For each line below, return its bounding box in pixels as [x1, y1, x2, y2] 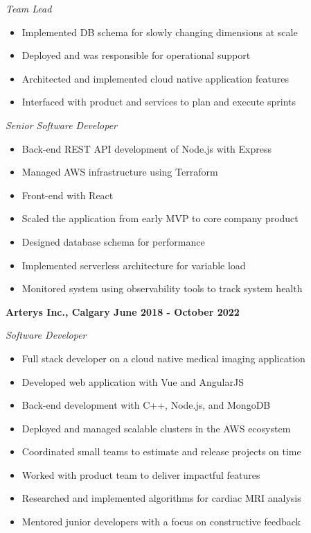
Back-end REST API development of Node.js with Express [21, 141, 272, 155]
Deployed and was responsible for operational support [21, 48, 251, 62]
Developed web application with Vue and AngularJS [21, 374, 244, 389]
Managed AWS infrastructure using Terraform [21, 164, 218, 179]
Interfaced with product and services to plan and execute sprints [21, 94, 296, 109]
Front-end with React [21, 187, 114, 202]
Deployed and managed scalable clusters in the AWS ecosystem [21, 421, 291, 435]
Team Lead [6, 1, 52, 15]
